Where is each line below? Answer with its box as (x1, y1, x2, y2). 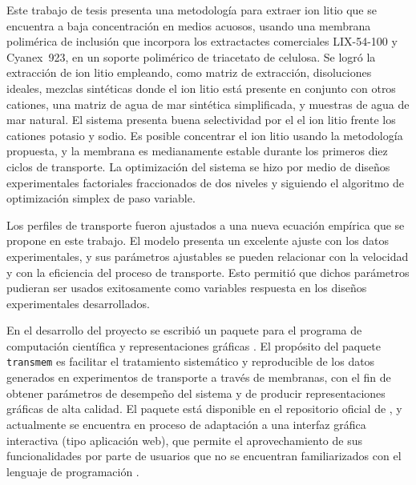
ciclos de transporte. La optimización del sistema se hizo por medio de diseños (6, 158, 390, 174)
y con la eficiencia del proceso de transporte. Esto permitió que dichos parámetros (6, 263, 410, 280)
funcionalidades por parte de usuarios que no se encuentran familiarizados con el (6, 447, 402, 464)
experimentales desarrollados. (6, 295, 150, 311)
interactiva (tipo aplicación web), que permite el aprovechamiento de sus (6, 431, 362, 448)
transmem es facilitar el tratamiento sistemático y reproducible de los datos (6, 353, 375, 370)
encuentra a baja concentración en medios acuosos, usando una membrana (6, 17, 371, 34)
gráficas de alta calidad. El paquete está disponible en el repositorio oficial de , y (6, 400, 402, 417)
